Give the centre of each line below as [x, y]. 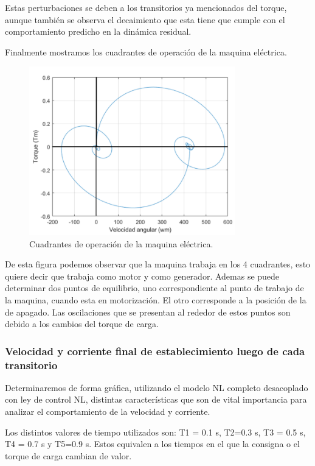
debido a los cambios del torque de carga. [82, 324]
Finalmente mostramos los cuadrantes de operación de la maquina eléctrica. [146, 51]
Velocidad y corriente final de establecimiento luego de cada [155, 351]
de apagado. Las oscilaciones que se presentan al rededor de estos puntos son [148, 312]
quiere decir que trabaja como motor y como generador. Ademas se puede [142, 276]
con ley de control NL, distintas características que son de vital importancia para [156, 399]
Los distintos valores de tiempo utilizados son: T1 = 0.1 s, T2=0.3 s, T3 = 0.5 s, [155, 432]
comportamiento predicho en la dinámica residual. [98, 31]
